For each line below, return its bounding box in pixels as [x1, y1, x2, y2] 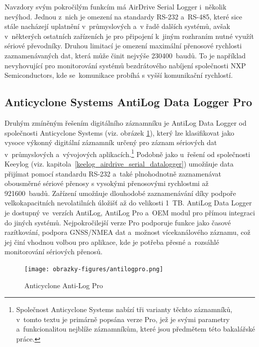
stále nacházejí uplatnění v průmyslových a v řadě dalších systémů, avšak [4, 21, 230, 31]
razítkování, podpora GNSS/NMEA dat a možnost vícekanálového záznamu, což [4, 227, 251, 237]
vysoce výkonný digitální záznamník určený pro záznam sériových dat [4, 137, 217, 148]
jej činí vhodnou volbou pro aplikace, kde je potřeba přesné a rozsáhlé [4, 236, 219, 247]
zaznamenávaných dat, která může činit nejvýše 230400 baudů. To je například [4, 50, 246, 60]
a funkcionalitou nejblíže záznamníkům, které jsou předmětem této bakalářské [16, 324, 255, 334]
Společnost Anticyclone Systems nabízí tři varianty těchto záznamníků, [16, 304, 233, 315]
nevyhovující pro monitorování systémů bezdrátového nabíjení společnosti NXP [4, 60, 246, 70]
